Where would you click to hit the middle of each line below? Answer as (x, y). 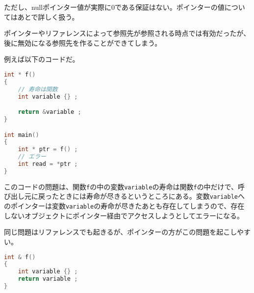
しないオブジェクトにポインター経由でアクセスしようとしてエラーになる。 (124, 215)
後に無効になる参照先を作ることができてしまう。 (83, 42)
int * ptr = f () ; (48, 149)
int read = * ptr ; (48, 164)
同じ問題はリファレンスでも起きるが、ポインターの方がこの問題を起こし (121, 232)
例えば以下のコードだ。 (42, 59)
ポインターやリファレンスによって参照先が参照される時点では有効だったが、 (127, 33)
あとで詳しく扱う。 (48, 16)
